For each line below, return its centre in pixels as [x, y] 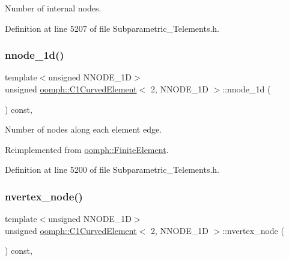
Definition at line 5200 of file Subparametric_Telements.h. [112, 169]
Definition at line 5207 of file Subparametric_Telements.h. [112, 28]
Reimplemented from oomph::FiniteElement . [87, 149]
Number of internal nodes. [53, 8]
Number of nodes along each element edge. [84, 129]
